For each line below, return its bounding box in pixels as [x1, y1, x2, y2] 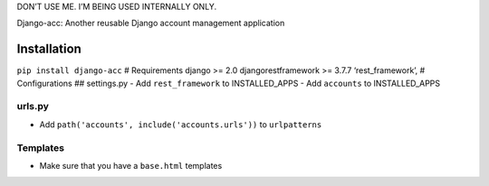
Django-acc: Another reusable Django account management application [16, 18, 285, 29]
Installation [16, 42, 81, 57]
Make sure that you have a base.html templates [39, 160, 223, 171]
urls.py [16, 100, 50, 113]
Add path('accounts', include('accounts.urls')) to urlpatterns [39, 118, 322, 130]
